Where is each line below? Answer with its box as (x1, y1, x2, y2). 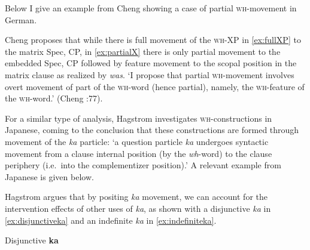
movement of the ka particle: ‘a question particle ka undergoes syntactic (5, 135, 269, 147)
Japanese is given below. (5, 170, 94, 183)
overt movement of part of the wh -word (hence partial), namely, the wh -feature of (5, 80, 305, 92)
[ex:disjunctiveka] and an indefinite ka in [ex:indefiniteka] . (5, 214, 217, 226)
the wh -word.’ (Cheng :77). (5, 92, 103, 104)
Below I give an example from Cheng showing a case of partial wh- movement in (5, 2, 297, 14)
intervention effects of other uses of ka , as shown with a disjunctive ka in (5, 202, 271, 214)
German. (5, 13, 37, 26)
